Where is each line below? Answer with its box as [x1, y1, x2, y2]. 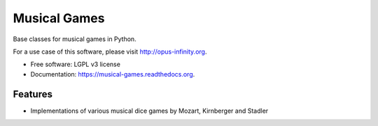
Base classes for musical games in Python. [13, 35, 136, 43]
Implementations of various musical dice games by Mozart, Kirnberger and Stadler [30, 107, 269, 115]
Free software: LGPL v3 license [30, 60, 120, 69]
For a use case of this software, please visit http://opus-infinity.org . [13, 47, 207, 56]
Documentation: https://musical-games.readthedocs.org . [30, 70, 195, 78]
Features [13, 88, 52, 100]
